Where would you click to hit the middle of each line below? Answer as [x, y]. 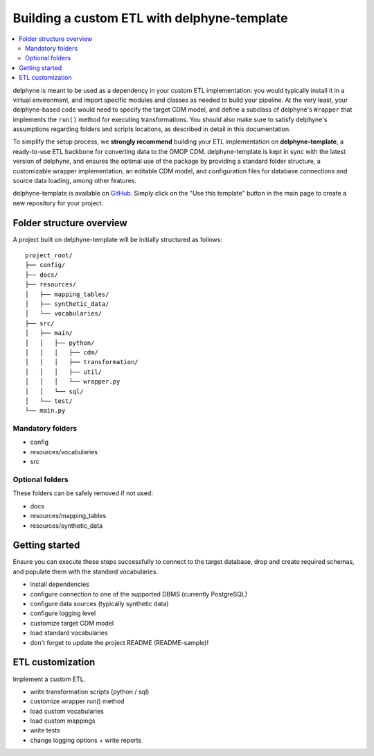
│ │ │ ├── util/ [64, 372]
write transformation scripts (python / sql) [90, 691]
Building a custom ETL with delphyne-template [150, 18]
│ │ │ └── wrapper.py [73, 382]
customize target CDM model [72, 623]
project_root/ [49, 256]
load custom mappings [63, 721]
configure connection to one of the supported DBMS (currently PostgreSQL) [139, 594]
